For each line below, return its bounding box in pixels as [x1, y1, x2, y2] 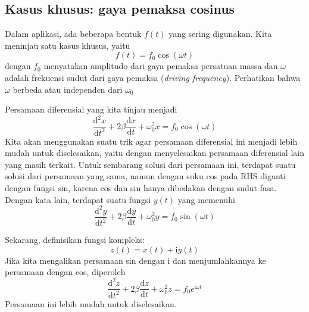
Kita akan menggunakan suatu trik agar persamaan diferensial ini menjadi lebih [5, 135, 298, 147]
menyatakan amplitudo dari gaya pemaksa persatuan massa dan [43, 60, 278, 72]
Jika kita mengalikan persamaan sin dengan [5, 254, 165, 266]
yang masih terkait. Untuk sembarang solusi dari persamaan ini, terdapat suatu [5, 158, 296, 170]
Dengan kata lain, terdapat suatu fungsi [5, 193, 151, 205]
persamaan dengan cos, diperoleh [5, 266, 126, 278]
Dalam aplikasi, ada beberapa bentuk [5, 27, 142, 40]
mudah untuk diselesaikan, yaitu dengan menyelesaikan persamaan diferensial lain [5, 146, 304, 159]
